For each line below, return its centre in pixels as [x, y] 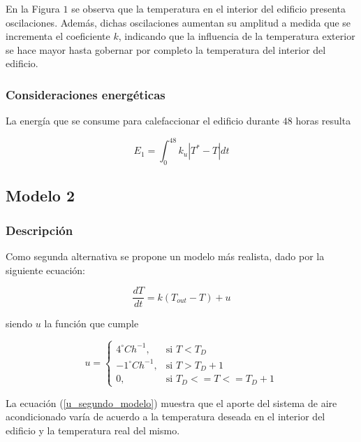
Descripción [39, 230]
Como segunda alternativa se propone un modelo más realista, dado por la [165, 256]
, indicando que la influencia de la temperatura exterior [237, 36]
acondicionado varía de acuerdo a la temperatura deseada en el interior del [165, 416]
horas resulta [323, 121]
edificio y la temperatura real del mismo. [93, 430]
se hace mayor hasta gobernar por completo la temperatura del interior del [166, 49]
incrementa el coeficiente [58, 36]
